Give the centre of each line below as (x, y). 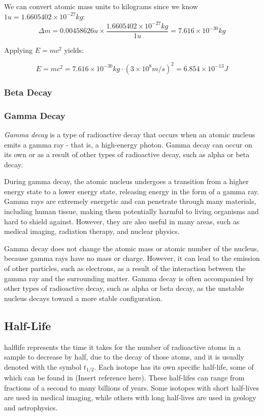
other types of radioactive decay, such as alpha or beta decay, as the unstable (124, 288)
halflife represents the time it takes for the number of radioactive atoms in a (122, 347)
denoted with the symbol (43, 366)
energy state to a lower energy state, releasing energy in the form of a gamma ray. (132, 191)
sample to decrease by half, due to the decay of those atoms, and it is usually (124, 357)
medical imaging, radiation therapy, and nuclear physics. (92, 231)
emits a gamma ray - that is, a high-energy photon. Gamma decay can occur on (128, 144)
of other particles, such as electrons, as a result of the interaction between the (125, 268)
